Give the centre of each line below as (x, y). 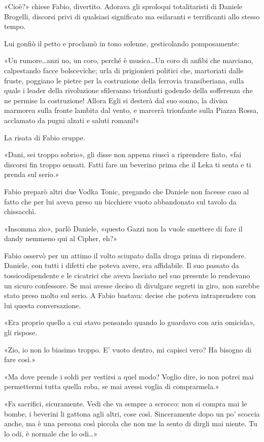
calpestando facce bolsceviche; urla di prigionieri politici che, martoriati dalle (124, 70)
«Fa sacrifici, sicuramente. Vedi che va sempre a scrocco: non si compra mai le (126, 403)
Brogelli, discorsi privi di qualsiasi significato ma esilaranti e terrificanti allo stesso (132, 16)
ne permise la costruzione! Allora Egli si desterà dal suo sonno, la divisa (116, 100)
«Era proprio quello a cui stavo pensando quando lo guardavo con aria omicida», (129, 322)
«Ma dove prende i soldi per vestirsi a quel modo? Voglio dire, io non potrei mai (129, 376)
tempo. (15, 26)
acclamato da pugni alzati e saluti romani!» (72, 120)
